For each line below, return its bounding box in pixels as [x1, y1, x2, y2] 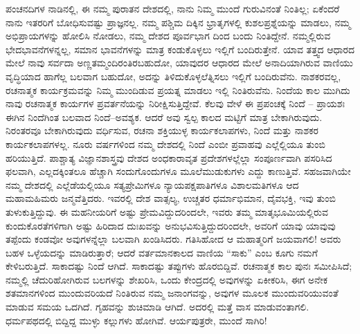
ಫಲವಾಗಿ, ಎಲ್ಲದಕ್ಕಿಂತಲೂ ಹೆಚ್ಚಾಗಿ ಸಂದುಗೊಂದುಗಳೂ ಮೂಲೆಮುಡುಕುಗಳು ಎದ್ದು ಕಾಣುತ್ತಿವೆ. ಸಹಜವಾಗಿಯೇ [6, 164, 351, 178]
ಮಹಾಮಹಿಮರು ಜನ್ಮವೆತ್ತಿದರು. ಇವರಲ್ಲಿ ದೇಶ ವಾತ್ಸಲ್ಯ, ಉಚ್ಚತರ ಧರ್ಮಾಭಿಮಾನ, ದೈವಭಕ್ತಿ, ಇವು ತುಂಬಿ [6, 191, 336, 205]
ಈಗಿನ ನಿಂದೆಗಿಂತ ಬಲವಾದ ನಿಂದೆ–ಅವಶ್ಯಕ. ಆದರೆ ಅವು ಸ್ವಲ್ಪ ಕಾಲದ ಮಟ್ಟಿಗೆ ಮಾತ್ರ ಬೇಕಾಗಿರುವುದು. [6, 109, 323, 124]
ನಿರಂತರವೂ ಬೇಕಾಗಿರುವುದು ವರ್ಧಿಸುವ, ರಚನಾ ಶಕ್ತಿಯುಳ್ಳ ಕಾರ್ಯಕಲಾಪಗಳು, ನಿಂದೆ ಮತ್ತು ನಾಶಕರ [6, 123, 318, 138]
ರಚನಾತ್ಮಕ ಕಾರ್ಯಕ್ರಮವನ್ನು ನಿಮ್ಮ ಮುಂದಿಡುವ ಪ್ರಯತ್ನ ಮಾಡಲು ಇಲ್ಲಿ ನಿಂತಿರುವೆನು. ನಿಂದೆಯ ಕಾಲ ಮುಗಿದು [6, 82, 350, 97]
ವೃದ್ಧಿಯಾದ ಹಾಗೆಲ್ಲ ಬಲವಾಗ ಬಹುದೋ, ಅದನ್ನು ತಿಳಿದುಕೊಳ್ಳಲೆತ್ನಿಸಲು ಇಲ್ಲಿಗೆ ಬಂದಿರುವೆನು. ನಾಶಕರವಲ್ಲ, [6, 68, 341, 83]
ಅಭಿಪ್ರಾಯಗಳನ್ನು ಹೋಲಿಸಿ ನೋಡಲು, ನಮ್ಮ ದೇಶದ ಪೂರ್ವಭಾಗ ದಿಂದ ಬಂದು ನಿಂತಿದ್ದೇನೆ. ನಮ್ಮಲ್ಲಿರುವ [6, 28, 331, 43]
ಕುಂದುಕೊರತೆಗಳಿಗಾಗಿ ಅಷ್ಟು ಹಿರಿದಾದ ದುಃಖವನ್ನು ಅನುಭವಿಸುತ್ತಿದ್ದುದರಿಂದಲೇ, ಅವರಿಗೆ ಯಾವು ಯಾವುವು [6, 218, 336, 232]
